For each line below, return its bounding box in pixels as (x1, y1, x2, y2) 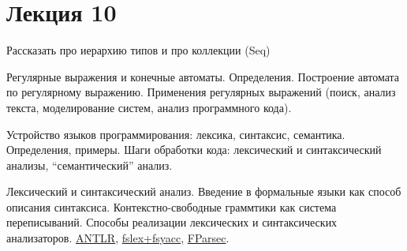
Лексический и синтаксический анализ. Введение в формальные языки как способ (6, 183, 401, 200)
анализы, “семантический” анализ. (6, 156, 173, 173)
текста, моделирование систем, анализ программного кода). (6, 99, 292, 115)
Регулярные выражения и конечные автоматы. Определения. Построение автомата (6, 68, 400, 84)
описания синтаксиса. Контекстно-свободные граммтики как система (6, 198, 337, 215)
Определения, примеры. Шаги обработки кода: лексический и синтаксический (6, 141, 382, 158)
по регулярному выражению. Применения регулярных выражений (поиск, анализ (6, 84, 396, 100)
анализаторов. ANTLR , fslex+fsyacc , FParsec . (6, 230, 230, 246)
